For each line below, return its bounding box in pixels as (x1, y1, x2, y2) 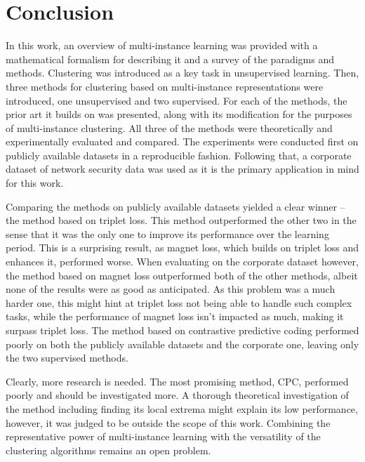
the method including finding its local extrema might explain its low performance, (6, 401, 358, 416)
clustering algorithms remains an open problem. (6, 442, 211, 457)
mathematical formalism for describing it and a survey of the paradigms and (6, 51, 334, 66)
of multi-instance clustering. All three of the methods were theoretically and (6, 120, 333, 135)
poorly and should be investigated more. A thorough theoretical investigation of (6, 388, 349, 402)
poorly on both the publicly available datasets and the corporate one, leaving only (6, 336, 359, 351)
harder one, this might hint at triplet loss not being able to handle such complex (6, 295, 352, 310)
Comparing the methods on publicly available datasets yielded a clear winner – (6, 199, 345, 213)
